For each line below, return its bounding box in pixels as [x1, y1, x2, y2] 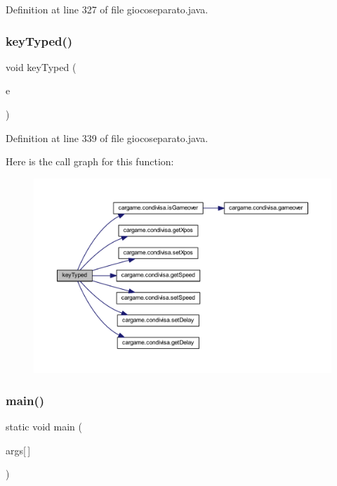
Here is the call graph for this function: [6, 154, 174, 169]
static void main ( [6, 419, 82, 434]
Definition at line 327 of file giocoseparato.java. [6, 2, 209, 16]
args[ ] [6, 442, 31, 457]
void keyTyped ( [6, 59, 77, 74]
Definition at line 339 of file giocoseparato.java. [6, 130, 209, 145]
